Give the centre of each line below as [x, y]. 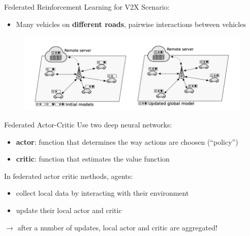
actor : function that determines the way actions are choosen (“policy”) [127, 141]
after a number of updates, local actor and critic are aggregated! [117, 227]
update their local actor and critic [69, 210]
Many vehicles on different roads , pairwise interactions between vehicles [131, 24]
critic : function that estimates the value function [93, 159]
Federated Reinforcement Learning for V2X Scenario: [87, 7]
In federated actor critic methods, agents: [69, 176]
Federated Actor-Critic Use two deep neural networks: [88, 124]
